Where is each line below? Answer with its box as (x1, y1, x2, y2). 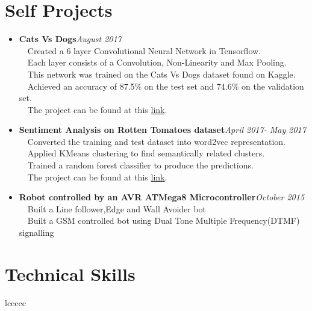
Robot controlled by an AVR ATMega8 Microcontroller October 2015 (19, 191, 305, 203)
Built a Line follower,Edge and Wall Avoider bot (27, 202, 207, 215)
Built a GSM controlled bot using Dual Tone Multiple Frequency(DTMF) (27, 214, 300, 227)
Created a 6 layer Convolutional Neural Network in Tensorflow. (27, 44, 261, 57)
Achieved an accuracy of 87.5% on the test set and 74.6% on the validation (27, 79, 304, 92)
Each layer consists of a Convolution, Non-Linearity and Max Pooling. (27, 56, 287, 69)
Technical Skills (5, 261, 136, 286)
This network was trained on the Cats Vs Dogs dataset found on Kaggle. (27, 67, 296, 80)
